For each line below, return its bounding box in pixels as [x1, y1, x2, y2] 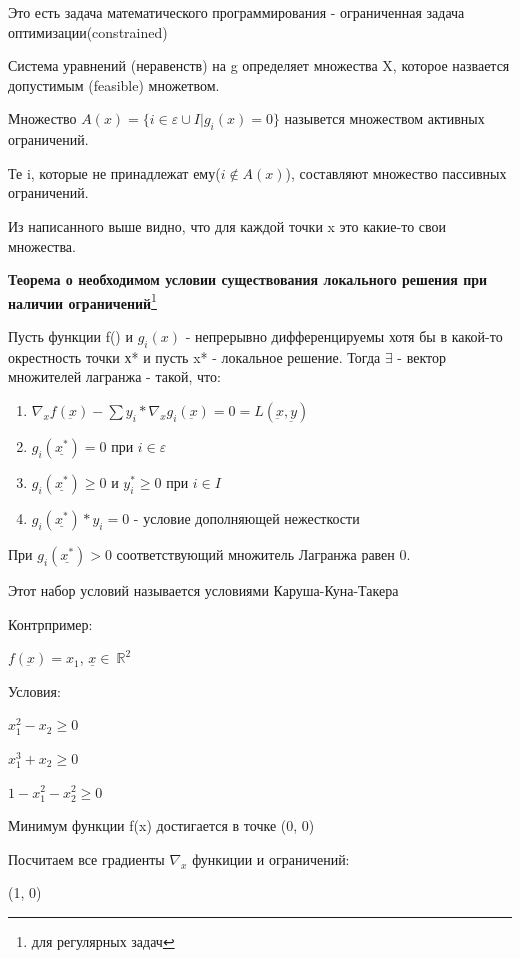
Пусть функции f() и [8, 325, 133, 346]
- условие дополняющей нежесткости [133, 507, 360, 528]
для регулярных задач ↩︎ [31, 930, 175, 951]
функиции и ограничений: [192, 848, 350, 869]
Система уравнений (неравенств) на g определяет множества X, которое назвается [8, 55, 510, 76]
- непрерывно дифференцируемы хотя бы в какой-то [185, 325, 503, 346]
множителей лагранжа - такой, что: [8, 366, 221, 387]
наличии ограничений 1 [8, 289, 157, 313]
